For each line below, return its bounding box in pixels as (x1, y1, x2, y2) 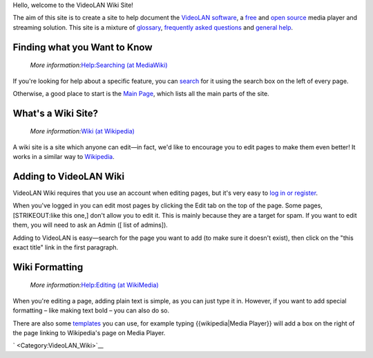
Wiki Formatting (12, 261, 84, 273)
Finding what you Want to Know (12, 41, 153, 53)
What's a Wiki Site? (12, 107, 99, 119)
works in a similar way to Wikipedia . (12, 153, 115, 161)
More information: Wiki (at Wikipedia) (30, 127, 135, 135)
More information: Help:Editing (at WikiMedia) (30, 281, 159, 290)
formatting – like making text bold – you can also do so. (12, 306, 169, 314)
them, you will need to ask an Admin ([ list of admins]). (12, 221, 169, 229)
